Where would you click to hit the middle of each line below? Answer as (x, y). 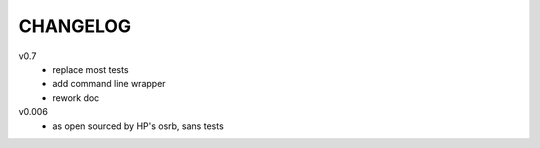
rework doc (76, 97)
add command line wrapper (109, 84)
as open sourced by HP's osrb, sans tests (138, 126)
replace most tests (90, 69)
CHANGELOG (75, 26)
